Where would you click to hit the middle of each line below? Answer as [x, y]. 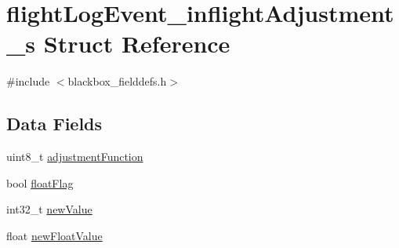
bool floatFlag [40, 182]
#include [28, 81]
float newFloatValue [54, 235]
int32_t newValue [49, 209]
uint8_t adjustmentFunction [75, 157]
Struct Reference [137, 44]
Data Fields [54, 124]
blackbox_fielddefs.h [117, 81]
